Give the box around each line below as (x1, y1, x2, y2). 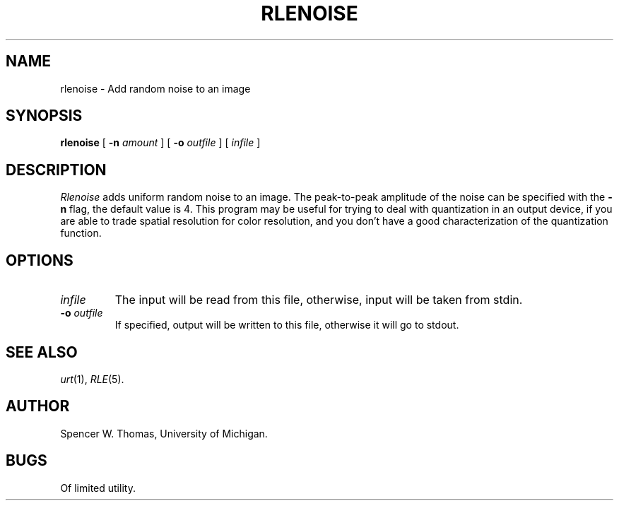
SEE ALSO (6, 343, 78, 361)
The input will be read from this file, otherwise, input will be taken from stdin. (114, 293, 523, 307)
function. (60, 227, 102, 240)
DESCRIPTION (6, 160, 107, 179)
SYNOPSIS (6, 107, 83, 125)
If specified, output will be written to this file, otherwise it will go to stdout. (114, 319, 459, 331)
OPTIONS (6, 251, 73, 269)
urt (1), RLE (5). (60, 372, 124, 385)
